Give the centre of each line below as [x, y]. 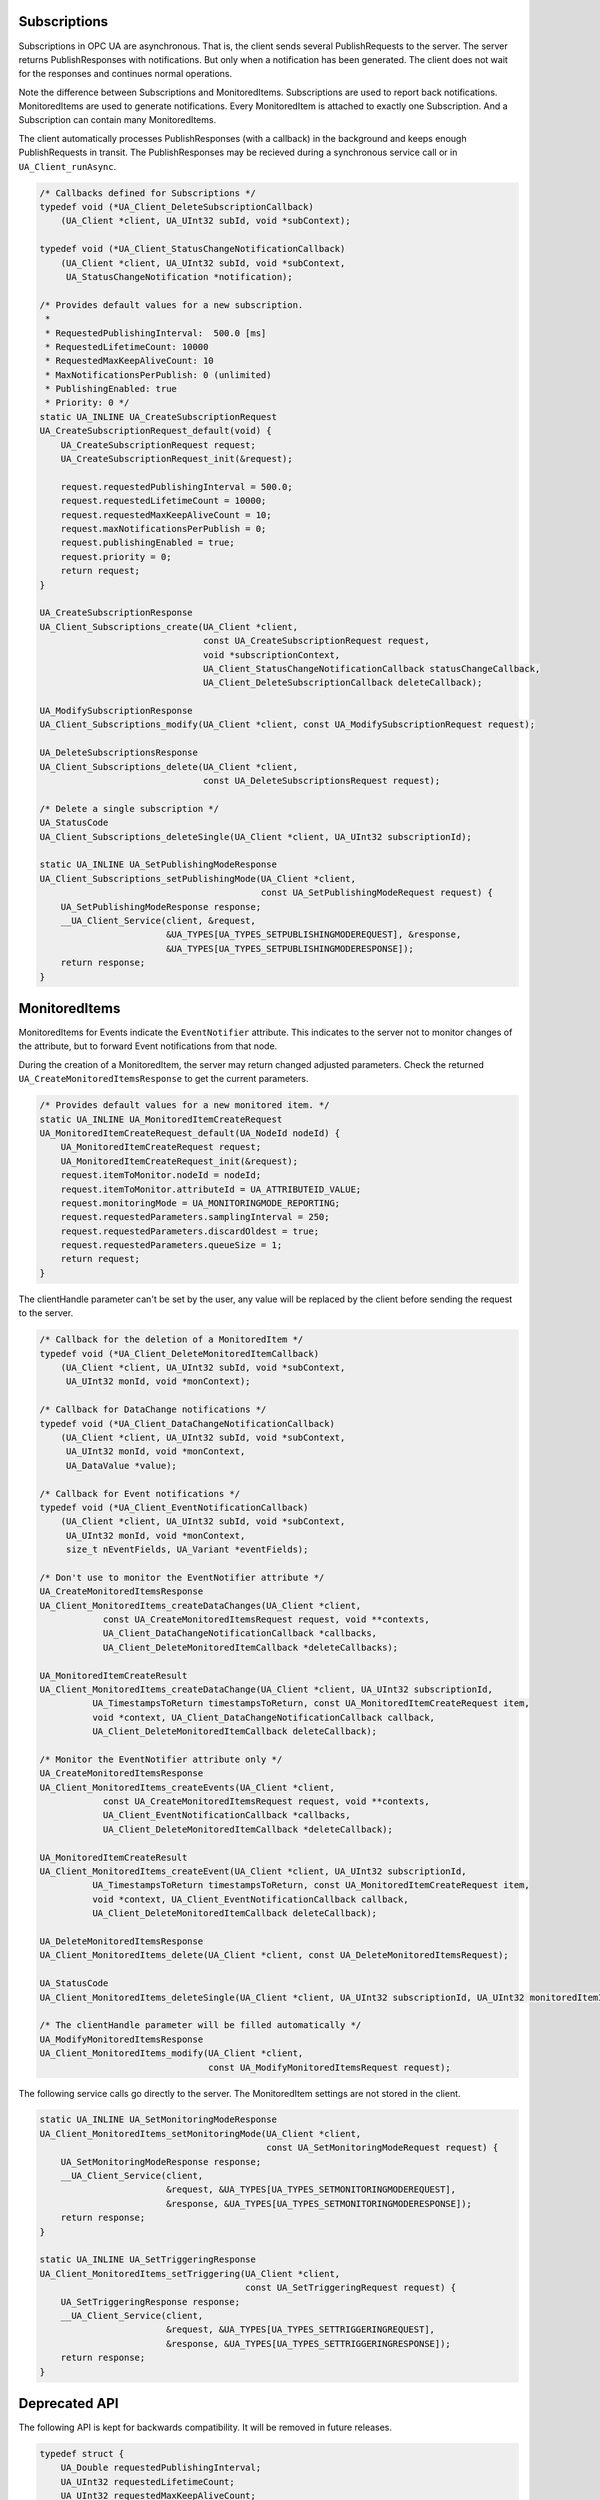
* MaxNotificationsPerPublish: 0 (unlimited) [158, 374]
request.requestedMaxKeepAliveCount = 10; [166, 514]
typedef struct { [82, 2453]
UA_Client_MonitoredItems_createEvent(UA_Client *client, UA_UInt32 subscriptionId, [253, 1871]
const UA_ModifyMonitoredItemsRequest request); [330, 2067]
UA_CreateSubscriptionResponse [116, 613]
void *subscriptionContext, [271, 654]
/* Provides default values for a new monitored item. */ [184, 1105]
